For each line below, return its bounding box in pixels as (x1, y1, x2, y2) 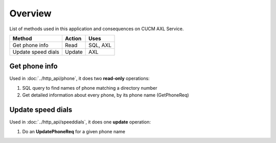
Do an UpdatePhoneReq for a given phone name (22, 128, 125, 134)
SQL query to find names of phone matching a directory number (22, 85, 157, 91)
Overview (9, 8, 52, 19)
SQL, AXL (88, 42, 112, 49)
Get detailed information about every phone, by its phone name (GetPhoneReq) (22, 92, 189, 98)
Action (64, 35, 82, 42)
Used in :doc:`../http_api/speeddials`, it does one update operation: (9, 119, 151, 125)
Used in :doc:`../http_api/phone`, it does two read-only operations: (9, 75, 150, 81)
